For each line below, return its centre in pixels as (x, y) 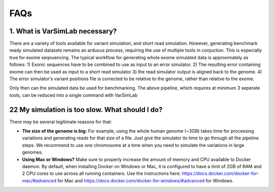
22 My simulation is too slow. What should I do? (86, 110)
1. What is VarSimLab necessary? (63, 31)
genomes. (32, 152)
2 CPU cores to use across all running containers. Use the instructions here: (101, 174)
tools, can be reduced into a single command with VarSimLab (74, 95)
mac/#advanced (39, 180)
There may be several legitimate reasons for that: (61, 122)
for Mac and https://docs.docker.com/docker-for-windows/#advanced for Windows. (146, 180)
